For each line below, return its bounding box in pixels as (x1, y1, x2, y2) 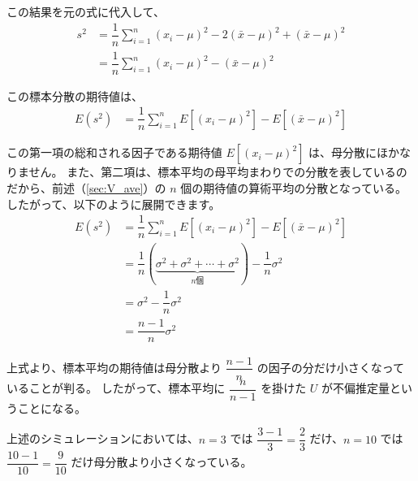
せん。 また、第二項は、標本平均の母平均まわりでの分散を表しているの (28, 163, 407, 180)
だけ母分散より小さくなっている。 (71, 453, 252, 470)
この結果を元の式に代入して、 (6, 3, 165, 19)
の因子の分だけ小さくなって (256, 358, 405, 375)
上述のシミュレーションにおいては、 (6, 430, 199, 447)
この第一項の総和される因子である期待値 (6, 144, 222, 161)
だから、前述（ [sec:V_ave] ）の (6, 180, 166, 197)
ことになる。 (17, 399, 86, 416)
